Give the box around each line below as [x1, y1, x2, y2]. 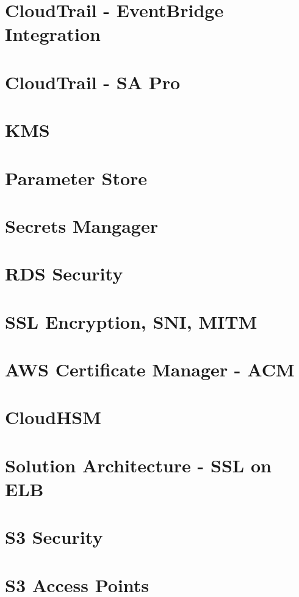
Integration [5, 21, 101, 46]
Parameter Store [5, 165, 148, 190]
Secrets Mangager [5, 213, 158, 238]
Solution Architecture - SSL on [5, 452, 272, 477]
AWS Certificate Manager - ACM [5, 357, 295, 381]
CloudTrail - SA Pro [5, 69, 181, 94]
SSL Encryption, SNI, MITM [5, 309, 258, 334]
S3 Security [5, 524, 103, 549]
